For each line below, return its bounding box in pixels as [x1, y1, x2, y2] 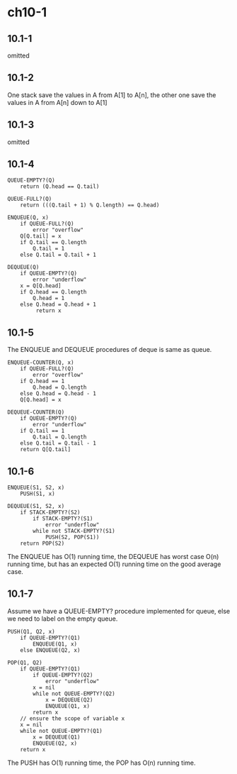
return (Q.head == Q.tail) [20, 183, 100, 190]
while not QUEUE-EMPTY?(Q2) [33, 690, 115, 697]
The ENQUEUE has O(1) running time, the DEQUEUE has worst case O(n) [7, 553, 219, 561]
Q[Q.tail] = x [20, 233, 62, 240]
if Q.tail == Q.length [20, 239, 87, 246]
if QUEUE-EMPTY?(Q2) [33, 671, 93, 678]
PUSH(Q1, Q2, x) [7, 628, 55, 635]
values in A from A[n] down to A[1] [7, 98, 108, 106]
